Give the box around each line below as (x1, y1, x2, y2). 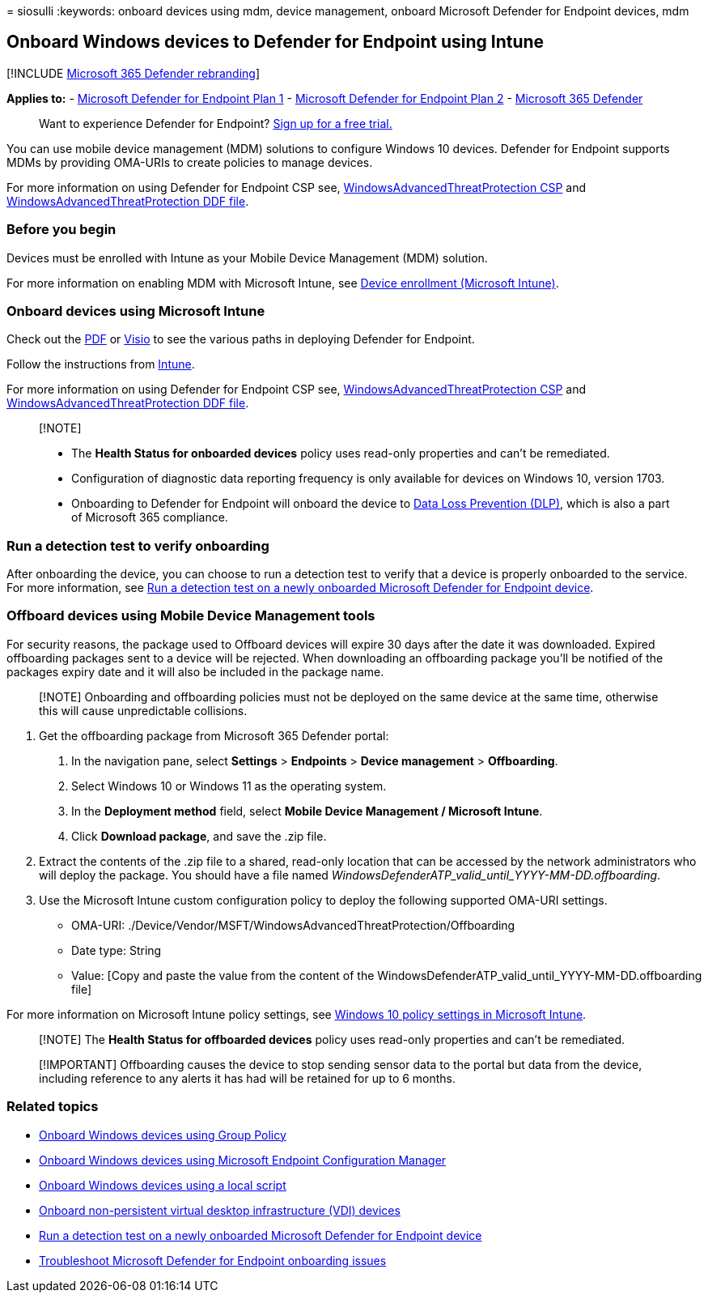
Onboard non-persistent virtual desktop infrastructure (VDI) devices (39, 1203, 401, 1217)
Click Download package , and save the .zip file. (71, 828, 327, 843)
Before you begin (6, 221, 117, 238)
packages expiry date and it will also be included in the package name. (6, 664, 384, 679)
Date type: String (71, 943, 162, 957)
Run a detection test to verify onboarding (6, 537, 269, 554)
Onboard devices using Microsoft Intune (6, 302, 265, 319)
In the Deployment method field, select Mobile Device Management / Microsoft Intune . (71, 803, 543, 818)
